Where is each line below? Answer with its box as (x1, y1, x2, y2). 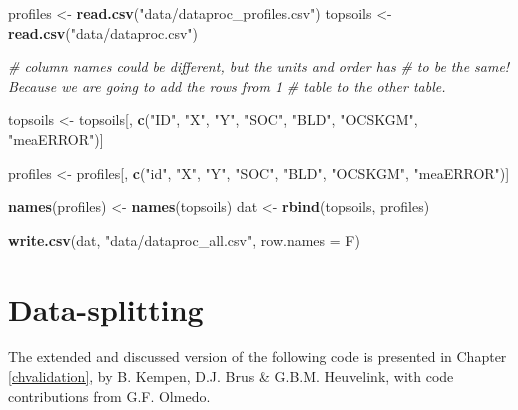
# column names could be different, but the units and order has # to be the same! (8, 56, 510, 77)
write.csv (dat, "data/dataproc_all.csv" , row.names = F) (8, 229, 360, 250)
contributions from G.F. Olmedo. (8, 385, 211, 406)
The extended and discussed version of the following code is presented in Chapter (8, 346, 507, 367)
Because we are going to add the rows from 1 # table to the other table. (8, 75, 446, 96)
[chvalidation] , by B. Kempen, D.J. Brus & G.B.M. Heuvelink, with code (8, 366, 454, 387)
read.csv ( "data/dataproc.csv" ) (8, 22, 198, 43)
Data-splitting (8, 288, 204, 329)
